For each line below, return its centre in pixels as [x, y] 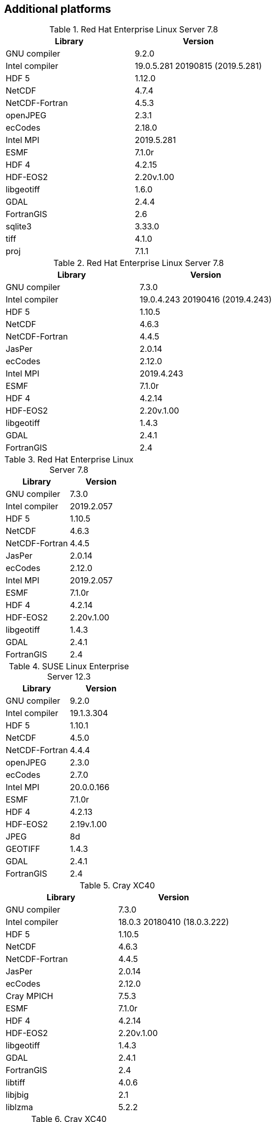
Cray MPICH [30, 996]
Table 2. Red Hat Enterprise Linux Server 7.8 [139, 263]
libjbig [17, 1095]
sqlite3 [19, 227]
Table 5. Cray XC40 [117, 886]
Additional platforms [58, 9]
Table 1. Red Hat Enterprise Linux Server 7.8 [134, 30]
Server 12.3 [69, 677]
